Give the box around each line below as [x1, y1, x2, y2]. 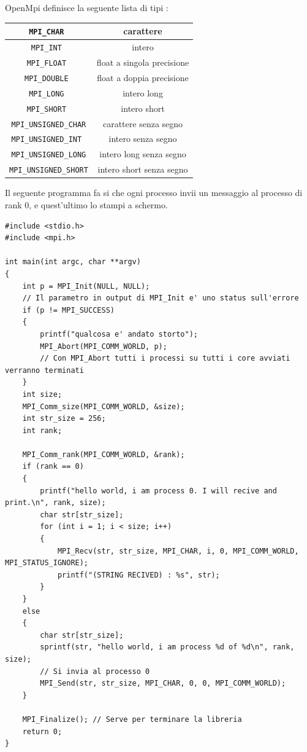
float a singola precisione [96, 55, 189, 68]
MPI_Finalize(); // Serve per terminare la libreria [22, 715, 242, 724]
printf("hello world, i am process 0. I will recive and [40, 486, 277, 495]
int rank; [22, 426, 63, 435]
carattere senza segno [102, 117, 183, 130]
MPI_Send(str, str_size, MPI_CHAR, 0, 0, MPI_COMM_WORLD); [40, 679, 286, 688]
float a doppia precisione [97, 71, 189, 84]
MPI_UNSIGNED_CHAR [11, 120, 86, 129]
